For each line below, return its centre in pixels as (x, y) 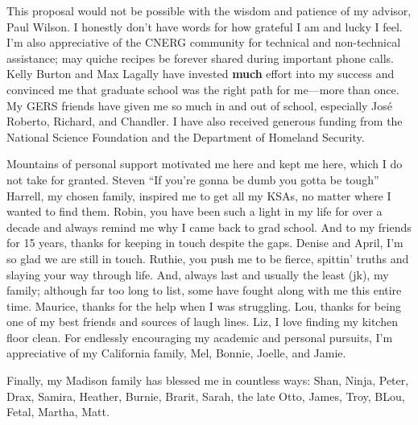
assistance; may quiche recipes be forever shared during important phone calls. (200, 58)
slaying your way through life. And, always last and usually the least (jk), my (198, 274)
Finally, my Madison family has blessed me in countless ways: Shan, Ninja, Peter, (208, 380)
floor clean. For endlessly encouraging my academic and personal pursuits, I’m (200, 337)
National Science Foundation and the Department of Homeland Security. (186, 136)
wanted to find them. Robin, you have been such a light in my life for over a (195, 211)
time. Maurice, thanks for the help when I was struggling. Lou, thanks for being (204, 305)
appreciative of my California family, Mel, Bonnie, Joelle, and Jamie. (176, 353)
